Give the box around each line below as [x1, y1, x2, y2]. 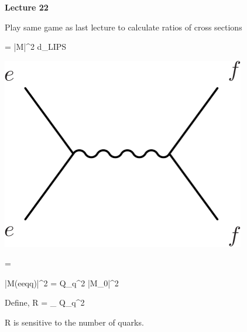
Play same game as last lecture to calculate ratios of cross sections [5, 20, 242, 33]
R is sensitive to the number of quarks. [5, 316, 144, 328]
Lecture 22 [5, 1, 49, 13]
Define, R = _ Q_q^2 [5, 296, 85, 309]
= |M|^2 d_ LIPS [5, 40, 67, 53]
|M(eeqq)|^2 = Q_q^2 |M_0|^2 [5, 276, 119, 289]
